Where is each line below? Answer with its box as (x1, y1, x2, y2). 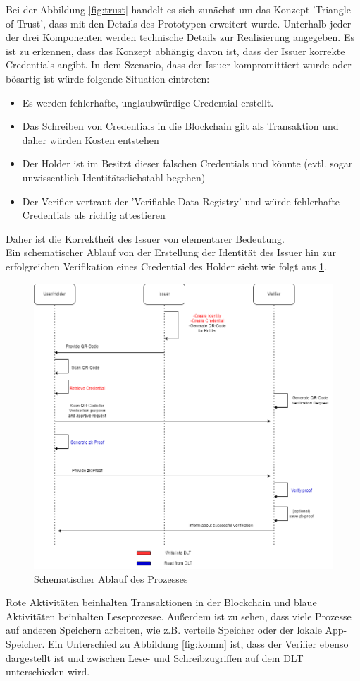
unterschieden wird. (6, 664, 90, 679)
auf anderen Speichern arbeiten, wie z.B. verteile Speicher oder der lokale (6, 622, 322, 637)
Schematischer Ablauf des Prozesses (34, 571, 188, 586)
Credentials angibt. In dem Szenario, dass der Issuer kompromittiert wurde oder (6, 57, 352, 72)
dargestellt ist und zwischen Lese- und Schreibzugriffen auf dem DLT (6, 650, 304, 665)
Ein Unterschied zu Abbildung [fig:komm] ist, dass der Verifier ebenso (47, 636, 349, 651)
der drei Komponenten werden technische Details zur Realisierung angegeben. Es (6, 30, 354, 44)
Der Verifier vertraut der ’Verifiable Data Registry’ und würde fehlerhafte (22, 193, 340, 208)
